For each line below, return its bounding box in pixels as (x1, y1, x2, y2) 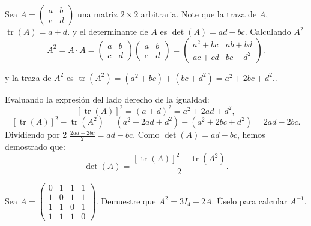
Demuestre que (101, 194, 156, 207)
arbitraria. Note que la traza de (140, 8, 257, 20)
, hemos (237, 128, 265, 141)
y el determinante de (72, 25, 148, 37)
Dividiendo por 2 (5, 128, 67, 141)
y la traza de (5, 71, 52, 83)
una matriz (77, 8, 118, 20)
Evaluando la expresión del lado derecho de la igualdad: (5, 92, 210, 105)
